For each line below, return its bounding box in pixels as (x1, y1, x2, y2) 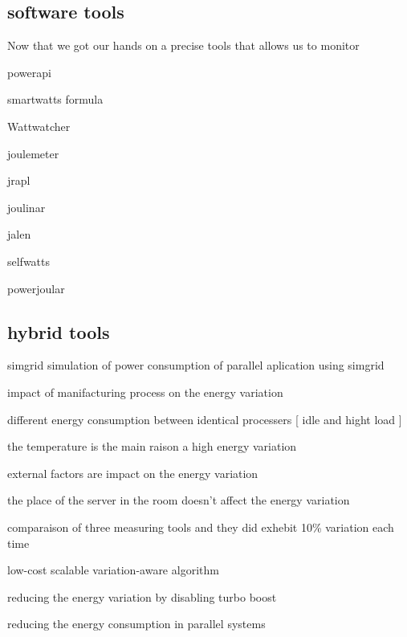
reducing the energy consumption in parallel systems (7, 615, 266, 632)
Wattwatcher (7, 117, 71, 134)
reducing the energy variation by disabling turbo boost (7, 588, 277, 605)
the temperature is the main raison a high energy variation (7, 438, 297, 455)
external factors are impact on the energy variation (7, 464, 258, 481)
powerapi (7, 63, 51, 80)
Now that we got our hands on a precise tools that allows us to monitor (7, 37, 360, 54)
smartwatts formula (7, 91, 104, 108)
